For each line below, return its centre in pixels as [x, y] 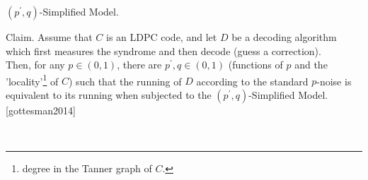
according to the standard [252, 81]
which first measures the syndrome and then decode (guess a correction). [163, 50]
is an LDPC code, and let [161, 37]
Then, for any [35, 65]
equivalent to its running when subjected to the [109, 95]
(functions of [255, 65]
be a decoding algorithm [284, 37]
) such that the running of [125, 81]
